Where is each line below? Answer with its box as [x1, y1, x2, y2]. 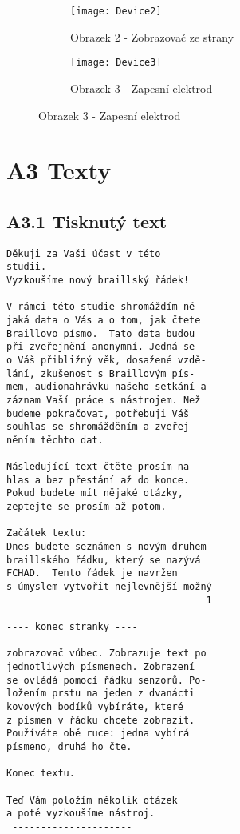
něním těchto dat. [6, 434, 104, 446]
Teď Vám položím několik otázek [6, 794, 178, 806]
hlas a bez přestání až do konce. [6, 474, 190, 486]
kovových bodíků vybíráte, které [6, 700, 183, 712]
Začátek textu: [6, 527, 87, 539]
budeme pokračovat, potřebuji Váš [6, 407, 190, 419]
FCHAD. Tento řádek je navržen [6, 567, 178, 579]
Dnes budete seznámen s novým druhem [6, 541, 207, 553]
